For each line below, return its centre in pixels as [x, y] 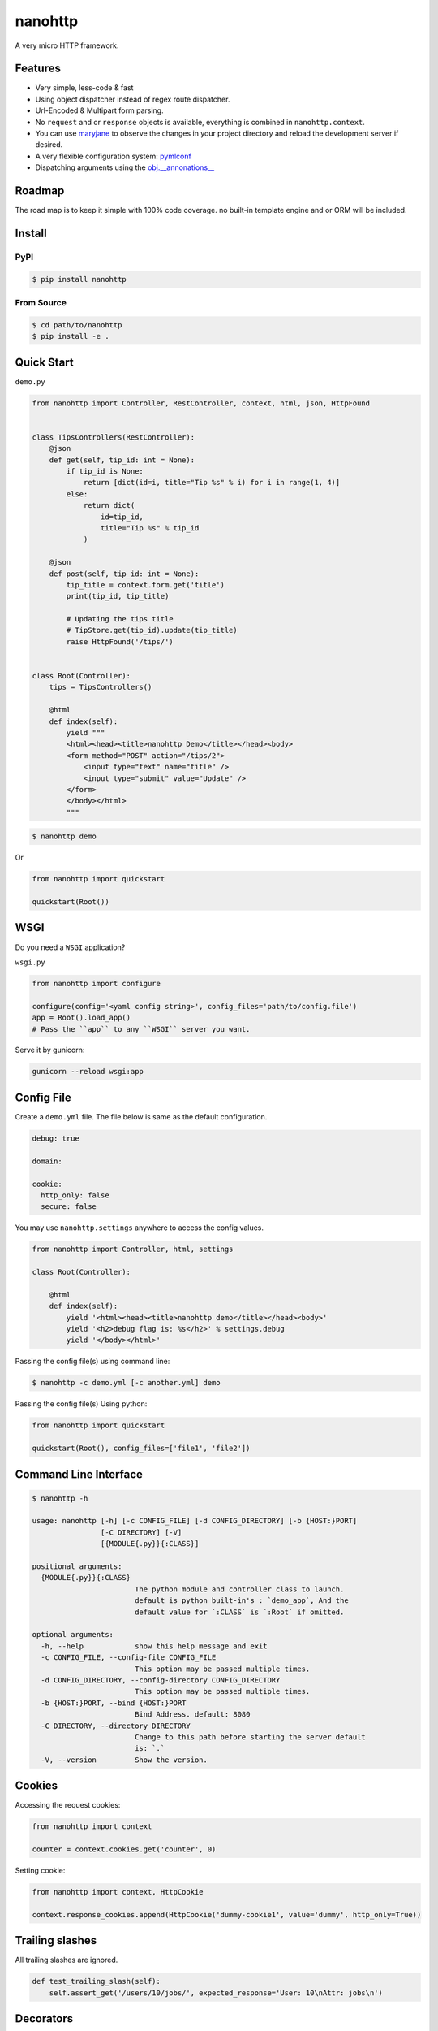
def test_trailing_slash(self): [97, 1981]
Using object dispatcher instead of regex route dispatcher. [133, 99]
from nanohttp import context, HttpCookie [118, 1892]
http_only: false [75, 1195]
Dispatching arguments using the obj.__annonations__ [125, 167]
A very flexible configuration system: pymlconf [114, 156]
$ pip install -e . [71, 336]
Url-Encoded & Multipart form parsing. [99, 110]
